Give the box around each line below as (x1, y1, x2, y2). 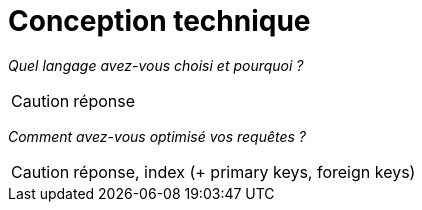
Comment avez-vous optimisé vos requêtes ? (8, 127, 306, 145)
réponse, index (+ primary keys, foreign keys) (73, 161, 416, 182)
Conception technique (8, 4, 311, 38)
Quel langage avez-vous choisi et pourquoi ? (8, 56, 304, 74)
